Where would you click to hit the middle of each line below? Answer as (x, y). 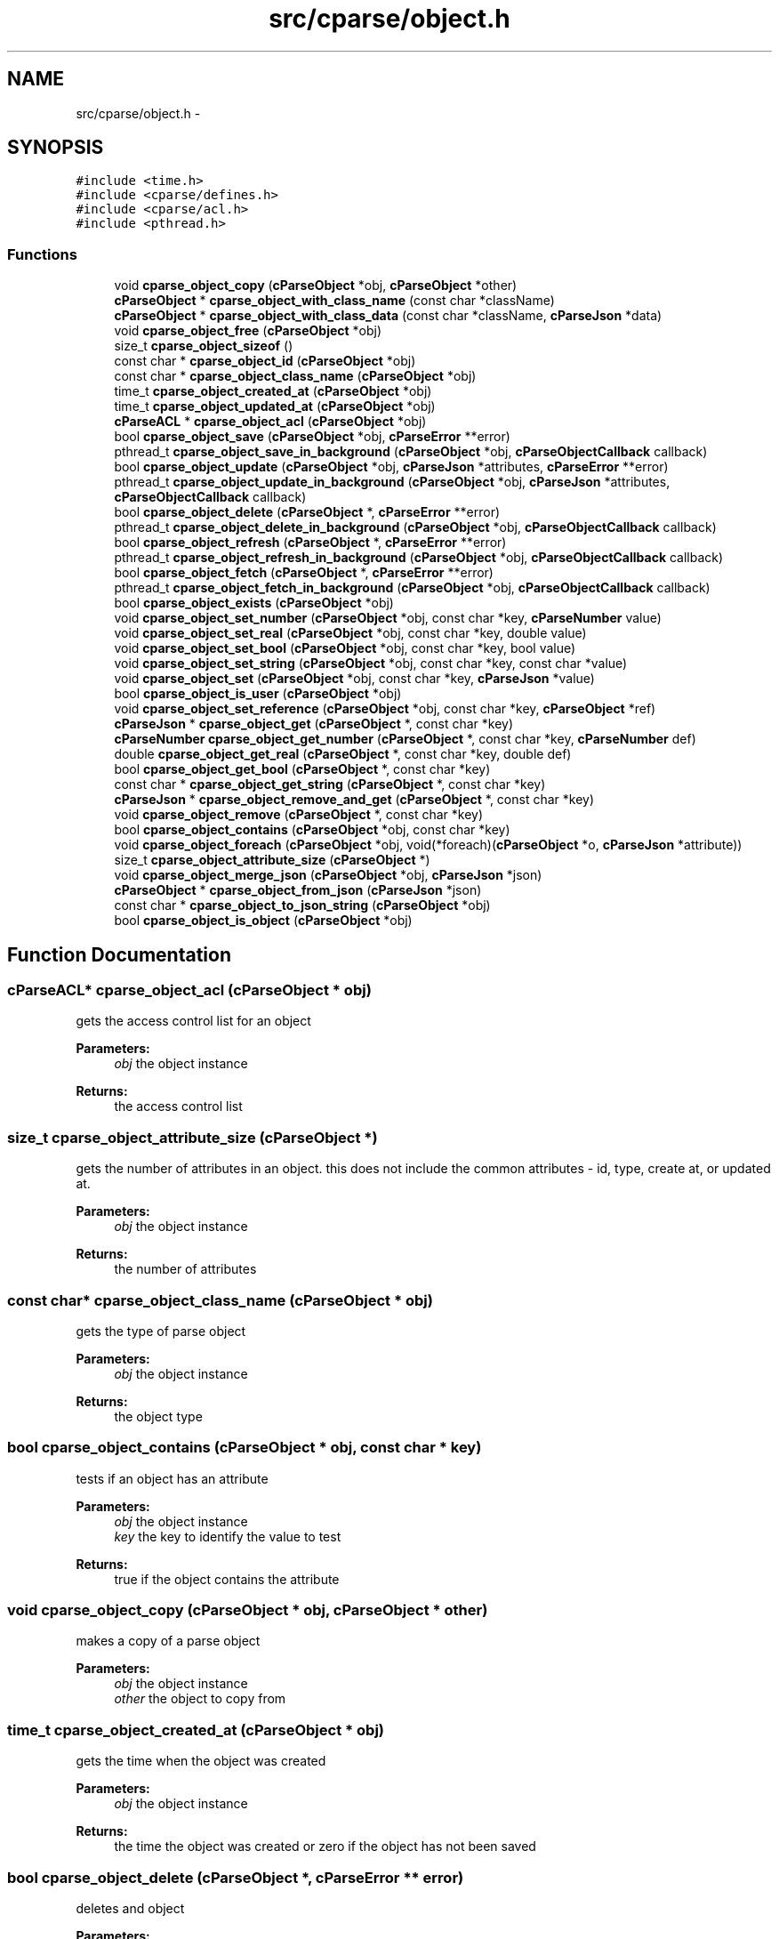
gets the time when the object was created (201, 1761)
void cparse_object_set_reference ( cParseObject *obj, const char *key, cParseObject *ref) (385, 709)
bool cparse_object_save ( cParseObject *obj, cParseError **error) (312, 437)
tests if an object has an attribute (172, 1478)
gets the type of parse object (161, 1331)
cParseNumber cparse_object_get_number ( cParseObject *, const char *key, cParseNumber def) (405, 739)
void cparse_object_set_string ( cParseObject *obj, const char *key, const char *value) (371, 664)
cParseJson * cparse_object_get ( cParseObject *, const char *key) (314, 724)
